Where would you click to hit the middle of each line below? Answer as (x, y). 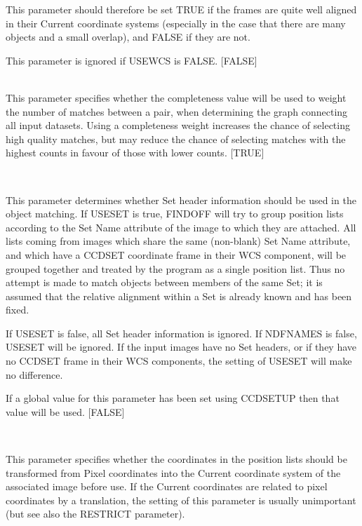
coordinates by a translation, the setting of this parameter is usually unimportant (181, 500)
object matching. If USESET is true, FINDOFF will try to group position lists (175, 214)
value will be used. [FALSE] (65, 411)
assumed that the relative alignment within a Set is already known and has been (179, 296)
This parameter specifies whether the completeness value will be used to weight (176, 97)
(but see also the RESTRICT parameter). (95, 514)
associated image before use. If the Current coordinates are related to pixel (167, 486)
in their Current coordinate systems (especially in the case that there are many (176, 23)
